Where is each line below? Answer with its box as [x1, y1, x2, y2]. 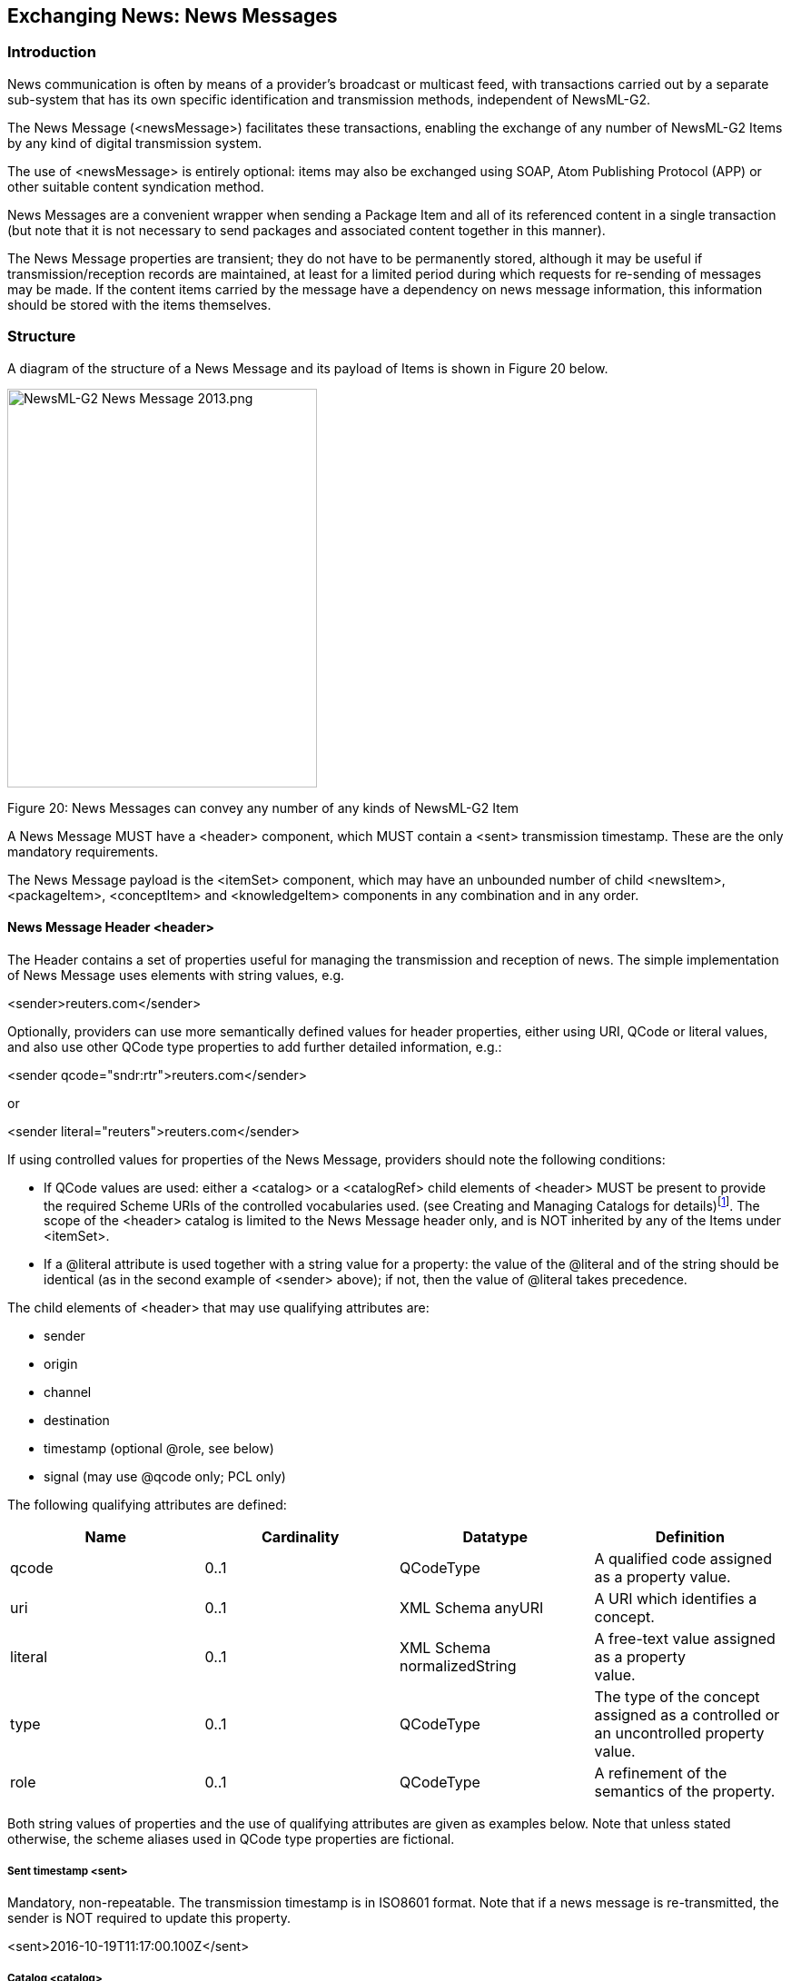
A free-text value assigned [594, 1629, 776, 1649]
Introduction [7, 43, 96, 62]
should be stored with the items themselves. [7, 296, 272, 312]
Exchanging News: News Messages [7, 5, 338, 27]
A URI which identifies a [594, 1590, 757, 1609]
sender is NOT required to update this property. [7, 1910, 291, 1927]
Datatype [462, 1528, 529, 1547]
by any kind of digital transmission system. [7, 134, 262, 151]
